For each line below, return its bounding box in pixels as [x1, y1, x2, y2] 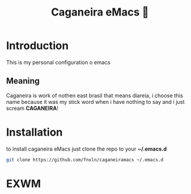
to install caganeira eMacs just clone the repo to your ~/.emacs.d [6, 145, 167, 152]
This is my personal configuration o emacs [6, 58, 111, 66]
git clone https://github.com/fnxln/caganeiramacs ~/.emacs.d [6, 156, 164, 163]
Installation [6, 125, 63, 139]
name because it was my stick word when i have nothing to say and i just [6, 98, 185, 105]
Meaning [6, 76, 40, 86]
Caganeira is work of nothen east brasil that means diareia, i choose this [6, 92, 183, 99]
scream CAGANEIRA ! [6, 104, 58, 112]
